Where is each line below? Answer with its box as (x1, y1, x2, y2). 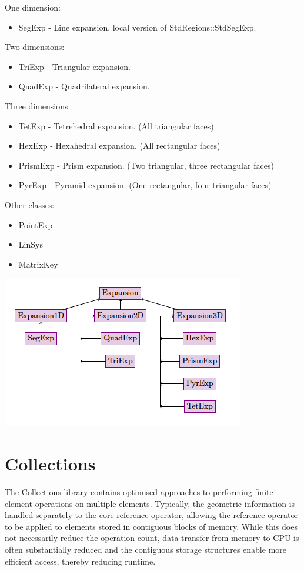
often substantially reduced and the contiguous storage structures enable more (5, 543, 286, 555)
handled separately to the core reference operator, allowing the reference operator (5, 509, 299, 521)
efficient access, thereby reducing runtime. (5, 555, 156, 567)
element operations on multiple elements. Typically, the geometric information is (5, 497, 295, 509)
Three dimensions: (5, 99, 71, 112)
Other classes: (5, 198, 55, 211)
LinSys (18, 238, 43, 251)
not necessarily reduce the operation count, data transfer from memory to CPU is (5, 532, 299, 544)
